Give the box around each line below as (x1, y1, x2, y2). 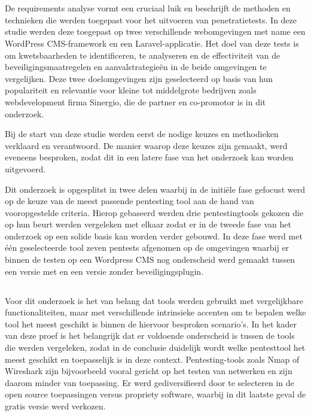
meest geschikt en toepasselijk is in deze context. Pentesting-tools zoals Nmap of (5, 353, 300, 365)
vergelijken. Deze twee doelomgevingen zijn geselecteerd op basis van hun (5, 72, 273, 84)
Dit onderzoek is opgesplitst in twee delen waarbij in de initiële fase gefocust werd (5, 183, 305, 195)
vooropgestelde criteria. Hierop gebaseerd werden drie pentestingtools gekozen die (5, 206, 304, 218)
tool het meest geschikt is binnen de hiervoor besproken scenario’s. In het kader (5, 317, 297, 330)
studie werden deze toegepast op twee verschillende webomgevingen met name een (5, 25, 306, 38)
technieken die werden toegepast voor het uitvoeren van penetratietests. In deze (5, 13, 297, 26)
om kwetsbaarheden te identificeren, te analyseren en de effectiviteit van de (5, 48, 280, 61)
